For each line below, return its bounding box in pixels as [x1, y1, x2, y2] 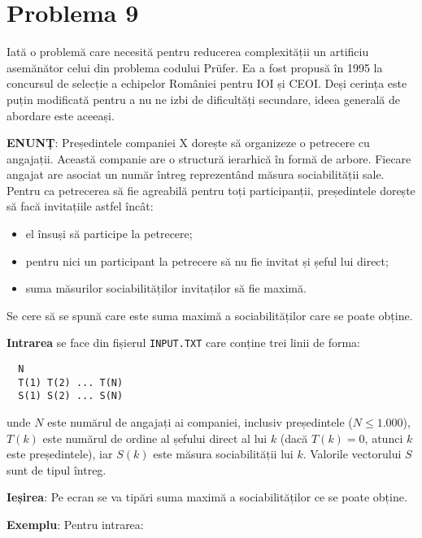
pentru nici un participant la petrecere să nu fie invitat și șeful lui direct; [25, 252, 389, 269]
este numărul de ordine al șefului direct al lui [42, 429, 268, 446]
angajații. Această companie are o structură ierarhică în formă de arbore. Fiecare [7, 150, 411, 167]
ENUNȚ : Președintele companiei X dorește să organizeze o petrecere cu [7, 134, 370, 151]
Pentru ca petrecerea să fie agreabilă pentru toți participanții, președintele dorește [7, 181, 415, 198]
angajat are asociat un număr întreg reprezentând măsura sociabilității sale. [7, 166, 385, 183]
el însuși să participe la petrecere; [25, 225, 193, 242]
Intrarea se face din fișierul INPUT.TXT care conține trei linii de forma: [7, 334, 360, 351]
